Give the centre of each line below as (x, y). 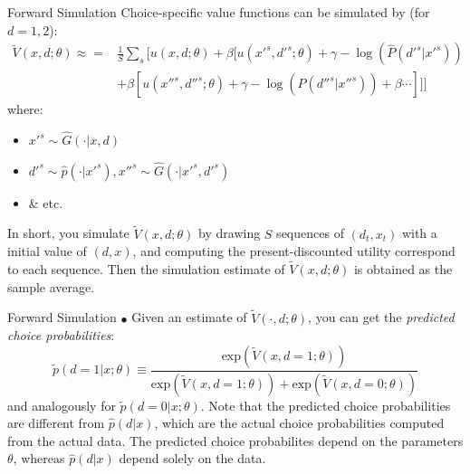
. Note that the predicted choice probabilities (326, 405)
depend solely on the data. (192, 458)
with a (419, 233)
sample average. (51, 286)
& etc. (46, 202)
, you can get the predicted (381, 317)
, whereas (39, 458)
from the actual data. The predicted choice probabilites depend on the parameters (235, 440)
